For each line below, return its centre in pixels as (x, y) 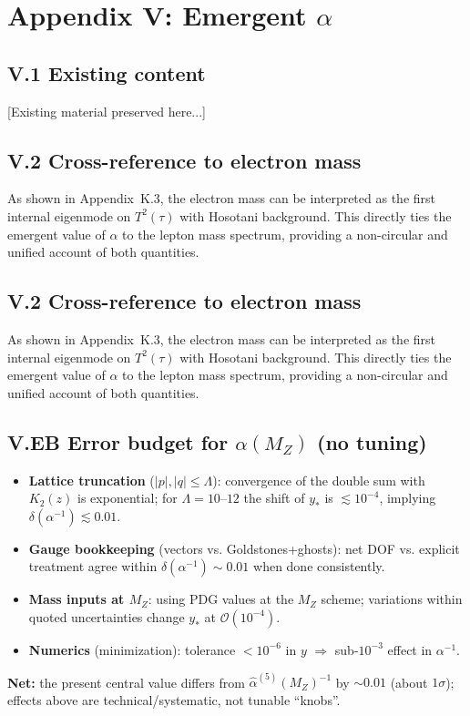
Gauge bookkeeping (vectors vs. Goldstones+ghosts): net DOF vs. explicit (244, 548)
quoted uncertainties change (107, 616)
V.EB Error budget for (118, 441)
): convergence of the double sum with (319, 480)
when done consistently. (319, 566)
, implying (408, 498)
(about (409, 682)
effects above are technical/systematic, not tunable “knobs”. (174, 699)
